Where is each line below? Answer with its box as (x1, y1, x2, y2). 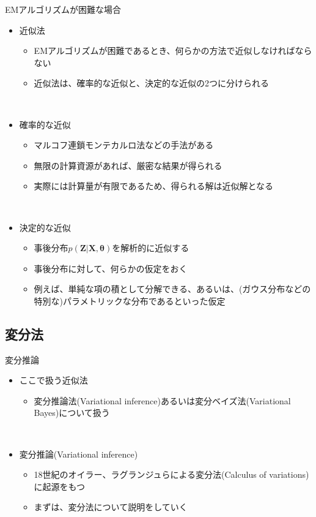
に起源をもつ (34, 480, 86, 492)
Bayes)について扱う (34, 406, 110, 419)
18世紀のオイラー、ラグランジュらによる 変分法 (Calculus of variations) (34, 468, 309, 481)
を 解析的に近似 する (112, 241, 189, 254)
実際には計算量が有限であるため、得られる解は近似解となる (34, 179, 274, 192)
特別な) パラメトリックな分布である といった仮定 (34, 294, 226, 307)
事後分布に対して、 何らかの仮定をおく (34, 262, 188, 274)
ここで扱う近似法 (19, 374, 88, 387)
